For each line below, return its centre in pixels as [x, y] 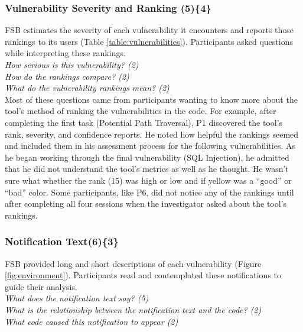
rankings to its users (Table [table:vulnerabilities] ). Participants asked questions [149, 41]
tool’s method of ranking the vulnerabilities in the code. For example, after [141, 111]
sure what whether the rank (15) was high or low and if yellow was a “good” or [148, 180]
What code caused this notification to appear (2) [92, 321]
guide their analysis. [41, 286]
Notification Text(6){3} [62, 241]
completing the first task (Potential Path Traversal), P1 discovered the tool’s [144, 122]
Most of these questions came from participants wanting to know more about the [151, 99]
